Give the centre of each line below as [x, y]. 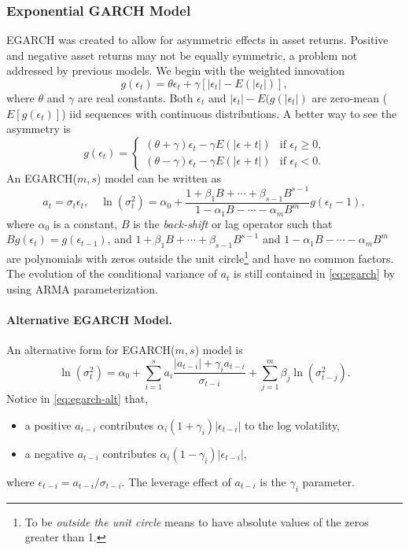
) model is [219, 350]
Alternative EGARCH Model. [89, 319]
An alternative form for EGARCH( [91, 350]
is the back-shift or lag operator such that [233, 223]
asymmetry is [39, 129]
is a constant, [85, 223]
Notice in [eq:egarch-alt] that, [77, 399]
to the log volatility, [293, 424]
